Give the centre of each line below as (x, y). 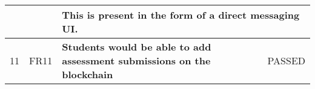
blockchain (88, 74)
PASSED (286, 60)
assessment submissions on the (136, 60)
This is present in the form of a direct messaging (181, 15)
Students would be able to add (137, 47)
